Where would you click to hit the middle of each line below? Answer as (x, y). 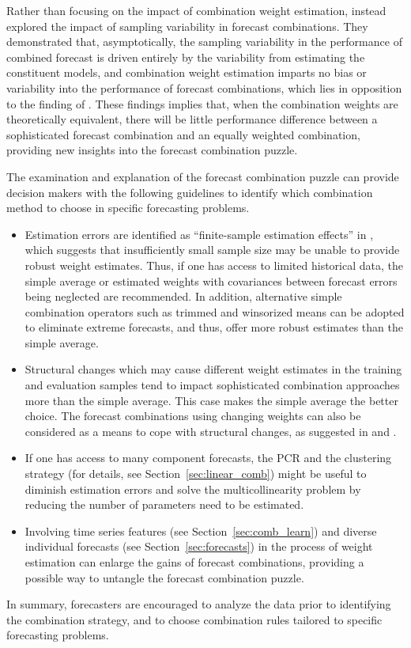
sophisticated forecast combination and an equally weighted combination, (183, 134)
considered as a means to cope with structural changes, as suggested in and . (211, 431)
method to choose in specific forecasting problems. (128, 208)
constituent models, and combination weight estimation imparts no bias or (187, 72)
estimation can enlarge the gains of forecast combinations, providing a (194, 562)
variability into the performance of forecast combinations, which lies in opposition (204, 87)
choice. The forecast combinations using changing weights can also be (193, 416)
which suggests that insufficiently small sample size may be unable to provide (212, 250)
